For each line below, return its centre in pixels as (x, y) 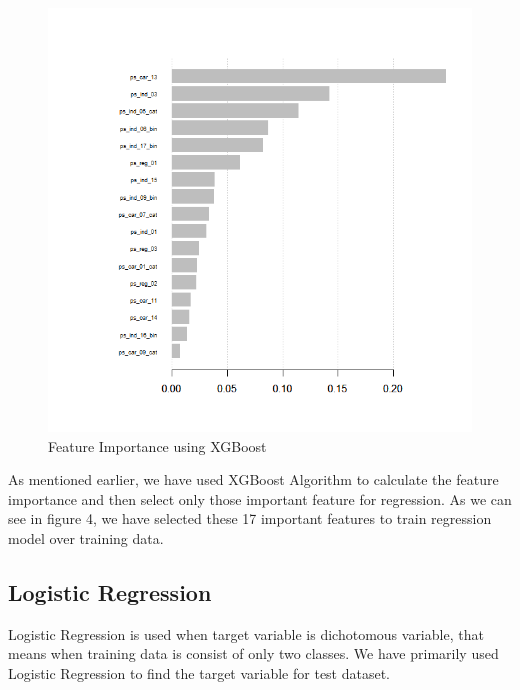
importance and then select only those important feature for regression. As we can (260, 498)
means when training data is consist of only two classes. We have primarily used (253, 653)
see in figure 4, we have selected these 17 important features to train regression (250, 518)
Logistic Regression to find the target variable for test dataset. (199, 672)
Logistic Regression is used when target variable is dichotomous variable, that (246, 633)
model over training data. (86, 537)
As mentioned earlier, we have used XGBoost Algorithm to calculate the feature (253, 479)
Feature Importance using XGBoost (157, 445)
